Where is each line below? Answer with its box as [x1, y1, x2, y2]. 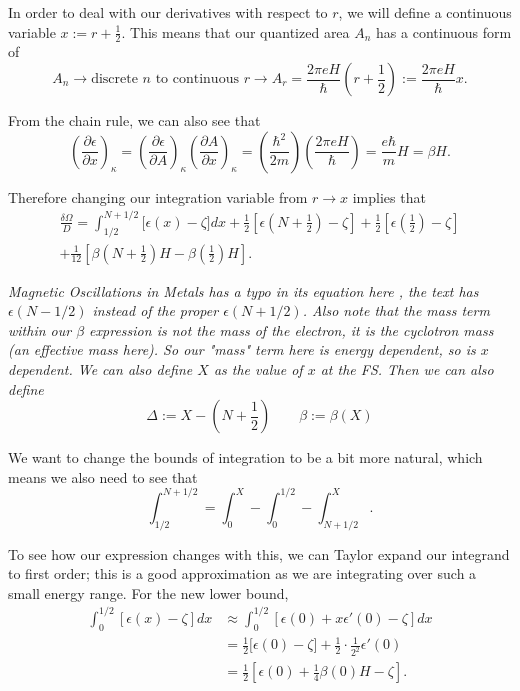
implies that [352, 186, 426, 207]
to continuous [155, 72, 239, 87]
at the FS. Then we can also [320, 358, 494, 379]
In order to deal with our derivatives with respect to [8, 2, 328, 22]
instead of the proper [92, 300, 219, 321]
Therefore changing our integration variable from [8, 186, 308, 207]
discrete [91, 72, 138, 87]
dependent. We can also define [8, 358, 193, 379]
